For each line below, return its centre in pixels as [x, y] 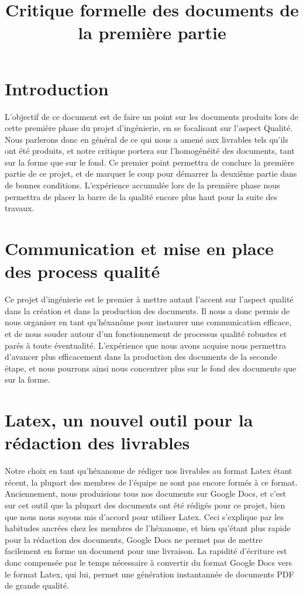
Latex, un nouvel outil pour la [129, 420]
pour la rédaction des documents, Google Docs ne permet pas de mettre [134, 539]
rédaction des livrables [97, 443]
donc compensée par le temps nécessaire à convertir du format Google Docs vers [148, 562]
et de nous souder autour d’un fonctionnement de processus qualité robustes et [146, 333]
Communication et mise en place [139, 248]
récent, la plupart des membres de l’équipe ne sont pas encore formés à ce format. [151, 482]
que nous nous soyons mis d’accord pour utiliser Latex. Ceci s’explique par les [144, 516]
